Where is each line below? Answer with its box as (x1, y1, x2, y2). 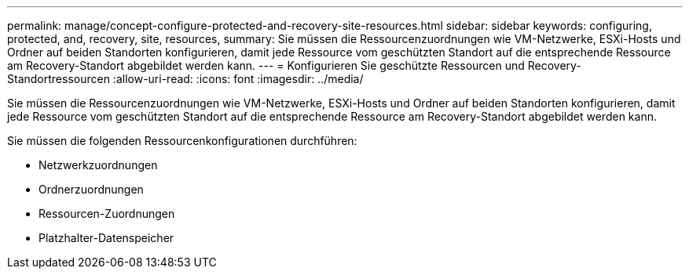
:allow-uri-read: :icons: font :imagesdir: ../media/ (112, 72, 364, 85)
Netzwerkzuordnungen (38, 158, 158, 172)
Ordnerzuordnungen (38, 183, 144, 196)
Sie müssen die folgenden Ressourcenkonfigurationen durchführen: (7, 134, 357, 147)
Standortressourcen (7, 72, 110, 85)
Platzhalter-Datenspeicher (38, 231, 174, 244)
